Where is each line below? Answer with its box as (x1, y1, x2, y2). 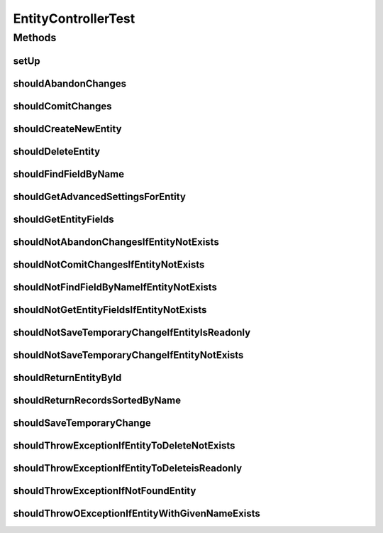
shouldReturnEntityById (13, 371, 122, 383)
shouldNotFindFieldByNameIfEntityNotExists (13, 281, 218, 293)
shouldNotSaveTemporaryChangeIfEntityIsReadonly (13, 326, 251, 339)
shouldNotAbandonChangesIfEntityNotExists (13, 236, 219, 248)
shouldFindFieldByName (13, 167, 124, 180)
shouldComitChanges (13, 100, 113, 112)
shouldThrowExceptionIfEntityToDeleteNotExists (13, 439, 235, 451)
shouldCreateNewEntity (13, 123, 122, 135)
